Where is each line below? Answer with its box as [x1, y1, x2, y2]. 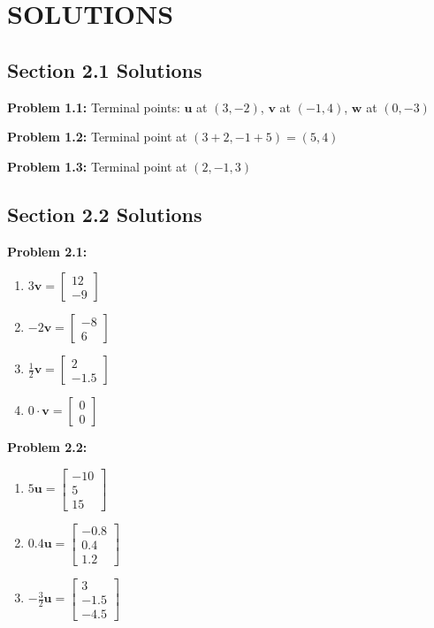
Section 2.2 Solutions [7, 200, 202, 227]
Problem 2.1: [7, 241, 88, 260]
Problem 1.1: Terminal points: [7, 97, 180, 116]
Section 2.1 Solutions [7, 56, 202, 83]
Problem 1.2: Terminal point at [7, 127, 187, 146]
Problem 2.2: [7, 438, 88, 456]
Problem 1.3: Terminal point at [7, 157, 187, 175]
